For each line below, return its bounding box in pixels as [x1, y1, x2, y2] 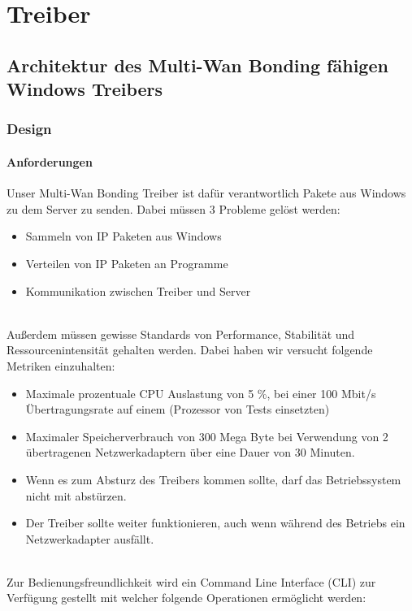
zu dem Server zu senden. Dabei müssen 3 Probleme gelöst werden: [7, 200, 340, 217]
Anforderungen [7, 153, 93, 170]
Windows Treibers [7, 76, 163, 102]
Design [7, 119, 52, 139]
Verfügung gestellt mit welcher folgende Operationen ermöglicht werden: [7, 589, 366, 606]
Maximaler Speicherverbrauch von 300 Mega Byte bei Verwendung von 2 [25, 427, 388, 444]
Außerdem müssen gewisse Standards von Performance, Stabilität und [7, 325, 355, 342]
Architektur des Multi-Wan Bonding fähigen [7, 52, 388, 77]
